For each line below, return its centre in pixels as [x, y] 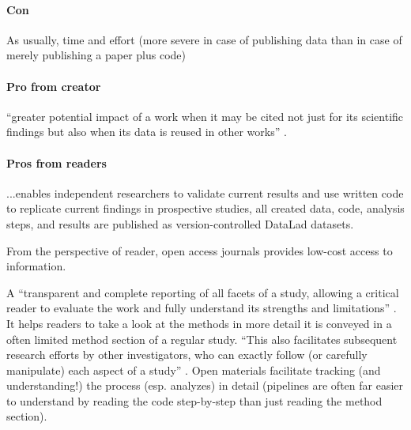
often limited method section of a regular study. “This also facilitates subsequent [202, 339]
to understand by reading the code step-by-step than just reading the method [194, 400]
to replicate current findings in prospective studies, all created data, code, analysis [205, 208]
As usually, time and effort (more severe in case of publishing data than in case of [204, 39]
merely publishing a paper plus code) [96, 55]
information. [36, 266]
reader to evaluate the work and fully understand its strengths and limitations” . [202, 308]
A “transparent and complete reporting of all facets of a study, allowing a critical [203, 292]
